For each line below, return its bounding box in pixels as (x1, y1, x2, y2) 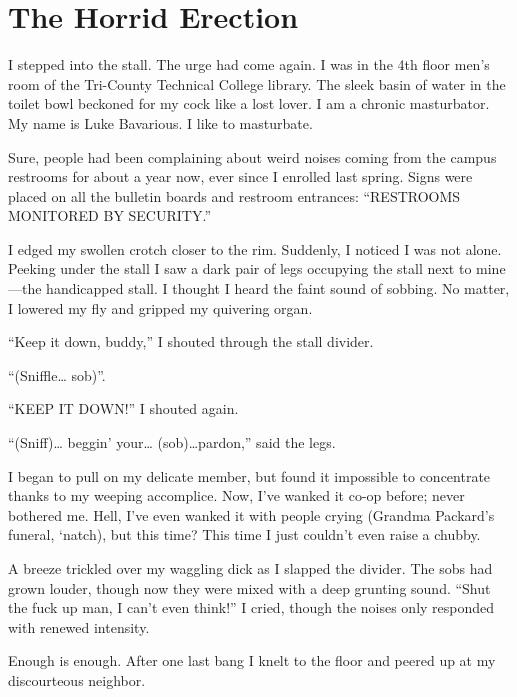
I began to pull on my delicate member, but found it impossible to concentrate (8, 465, 491, 486)
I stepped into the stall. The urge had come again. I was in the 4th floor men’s (8, 54, 490, 75)
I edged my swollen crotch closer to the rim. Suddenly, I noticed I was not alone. (8, 238, 502, 259)
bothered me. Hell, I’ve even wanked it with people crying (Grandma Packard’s (8, 504, 495, 525)
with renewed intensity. (8, 616, 150, 637)
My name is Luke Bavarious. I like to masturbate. (8, 112, 313, 133)
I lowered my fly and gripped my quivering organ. (8, 297, 313, 318)
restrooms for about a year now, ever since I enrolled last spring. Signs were (8, 166, 473, 187)
